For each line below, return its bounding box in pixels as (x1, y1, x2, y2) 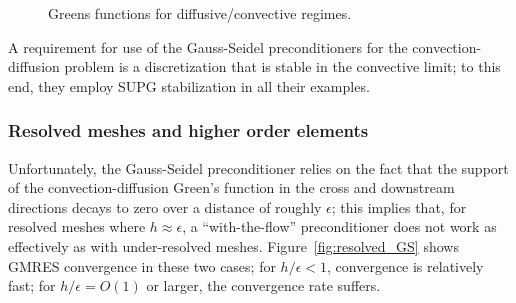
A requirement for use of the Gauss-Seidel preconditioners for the (8, 36, 408, 57)
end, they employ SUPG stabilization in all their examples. (8, 75, 370, 96)
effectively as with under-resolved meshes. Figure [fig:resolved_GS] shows (8, 235, 459, 256)
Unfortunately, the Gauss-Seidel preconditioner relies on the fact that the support (8, 157, 509, 178)
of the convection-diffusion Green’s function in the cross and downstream (8, 177, 455, 198)
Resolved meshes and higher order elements (8, 118, 369, 143)
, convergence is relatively (327, 255, 484, 276)
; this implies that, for (331, 196, 467, 217)
